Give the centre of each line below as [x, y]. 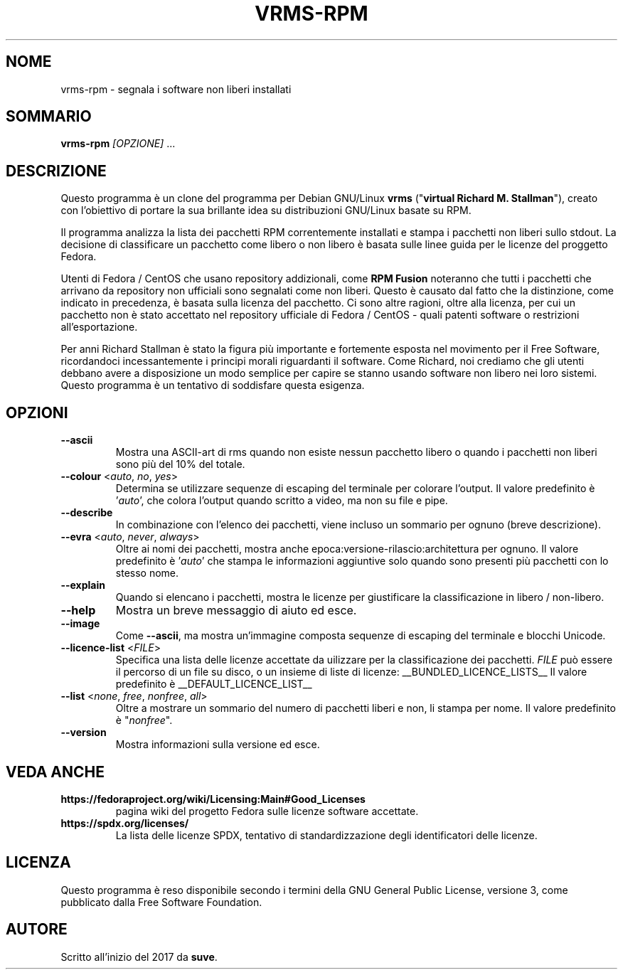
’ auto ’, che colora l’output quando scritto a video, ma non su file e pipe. [282, 501]
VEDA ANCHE [55, 772]
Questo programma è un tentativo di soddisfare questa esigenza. [213, 385]
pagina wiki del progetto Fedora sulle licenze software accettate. [267, 811]
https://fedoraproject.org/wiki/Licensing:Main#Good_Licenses [213, 799]
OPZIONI [37, 412]
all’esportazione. [99, 327]
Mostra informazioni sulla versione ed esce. [218, 745]
